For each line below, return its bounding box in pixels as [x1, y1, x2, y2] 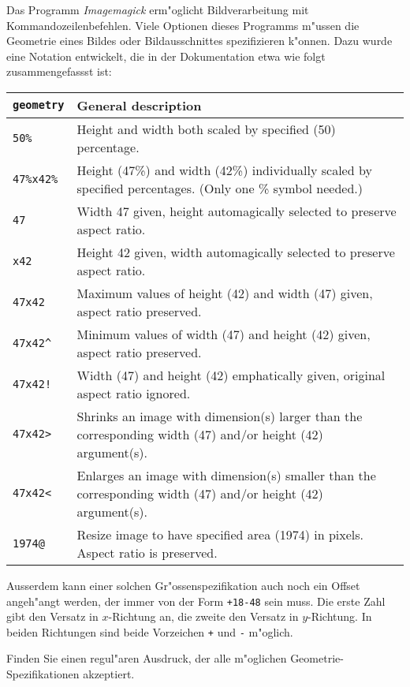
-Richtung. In [307, 608, 372, 625]
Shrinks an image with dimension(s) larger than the [76, 406, 363, 425]
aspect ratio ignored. [76, 383, 191, 402]
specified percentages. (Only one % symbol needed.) [76, 178, 363, 197]
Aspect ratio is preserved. [76, 543, 218, 562]
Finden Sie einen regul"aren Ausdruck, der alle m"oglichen [6, 650, 287, 666]
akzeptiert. [83, 666, 135, 682]
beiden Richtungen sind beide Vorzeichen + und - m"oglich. [6, 623, 293, 640]
